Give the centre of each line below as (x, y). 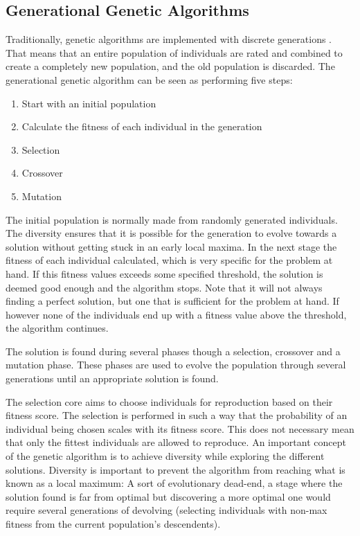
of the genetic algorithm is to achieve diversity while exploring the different (165, 456)
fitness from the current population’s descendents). (113, 524)
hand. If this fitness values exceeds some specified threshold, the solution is (164, 273)
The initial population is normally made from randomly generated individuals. (172, 219)
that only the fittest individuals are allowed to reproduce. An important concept (176, 442)
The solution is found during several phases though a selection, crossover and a (173, 351)
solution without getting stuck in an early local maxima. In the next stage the (171, 246)
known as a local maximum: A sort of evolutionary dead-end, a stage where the (174, 483)
